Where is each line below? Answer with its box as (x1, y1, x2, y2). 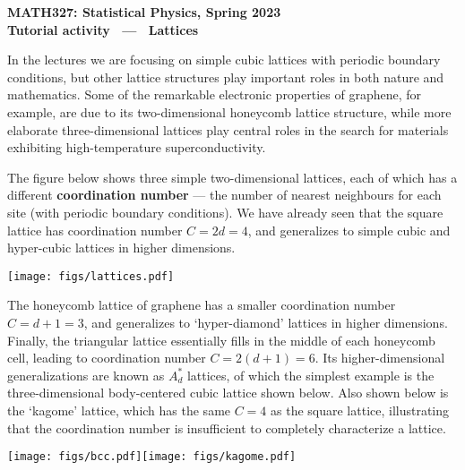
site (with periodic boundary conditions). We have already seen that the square (7, 202, 443, 221)
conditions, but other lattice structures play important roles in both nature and (7, 67, 444, 86)
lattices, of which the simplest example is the (186, 365, 435, 384)
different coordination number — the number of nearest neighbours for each (7, 185, 442, 204)
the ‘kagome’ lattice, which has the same (7, 400, 231, 419)
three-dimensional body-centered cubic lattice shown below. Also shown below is (7, 383, 449, 402)
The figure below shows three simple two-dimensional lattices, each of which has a (7, 167, 458, 186)
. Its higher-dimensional (314, 348, 445, 367)
